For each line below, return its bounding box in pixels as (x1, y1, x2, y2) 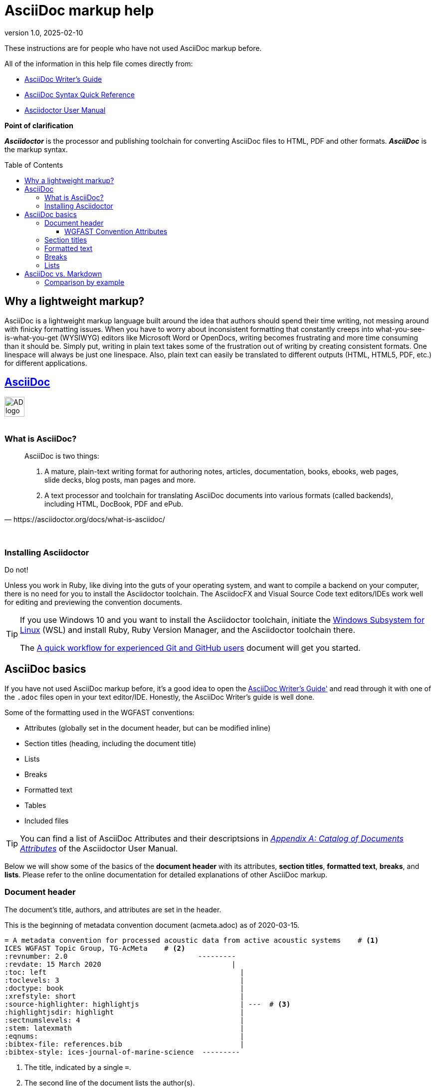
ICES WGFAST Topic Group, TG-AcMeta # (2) (4, 944, 186, 952)
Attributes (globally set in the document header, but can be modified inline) (24, 723, 271, 732)
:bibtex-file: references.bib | (4, 1040, 244, 1048)
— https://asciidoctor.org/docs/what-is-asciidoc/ (4, 515, 165, 524)
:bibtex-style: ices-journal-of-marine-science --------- (4, 1048, 240, 1056)
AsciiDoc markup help (4, 2, 154, 19)
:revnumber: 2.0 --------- (4, 952, 236, 960)
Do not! (4, 565, 28, 574)
